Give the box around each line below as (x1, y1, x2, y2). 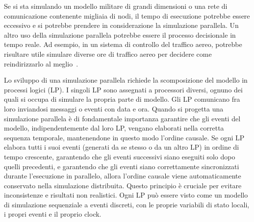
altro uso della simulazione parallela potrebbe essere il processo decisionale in (4, 29, 236, 40)
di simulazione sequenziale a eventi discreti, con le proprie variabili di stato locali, (4, 199, 250, 209)
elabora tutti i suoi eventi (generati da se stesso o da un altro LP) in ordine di (4, 142, 239, 152)
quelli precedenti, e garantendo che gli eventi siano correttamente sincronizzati (4, 161, 239, 171)
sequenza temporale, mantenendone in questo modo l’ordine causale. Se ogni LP (4, 132, 245, 142)
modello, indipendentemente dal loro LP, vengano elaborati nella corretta (4, 123, 224, 133)
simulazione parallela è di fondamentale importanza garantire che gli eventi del (4, 113, 241, 123)
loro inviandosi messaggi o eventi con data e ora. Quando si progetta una (4, 103, 224, 113)
